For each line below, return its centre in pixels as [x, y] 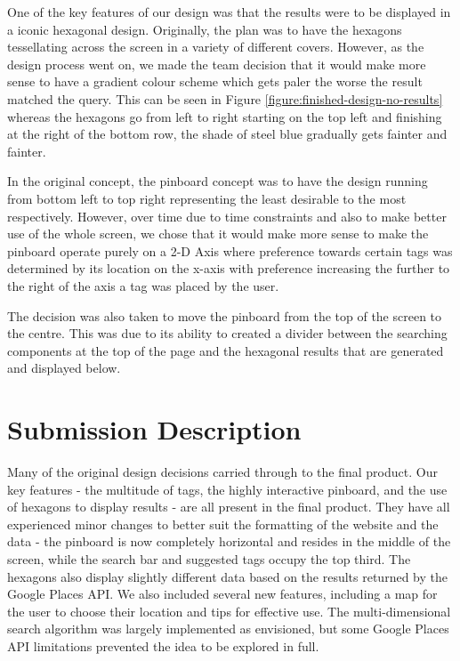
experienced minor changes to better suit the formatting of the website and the [223, 524]
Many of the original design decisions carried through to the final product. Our [222, 472]
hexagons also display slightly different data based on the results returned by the [227, 576]
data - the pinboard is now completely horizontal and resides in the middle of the [229, 541]
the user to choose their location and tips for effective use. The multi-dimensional [229, 611]
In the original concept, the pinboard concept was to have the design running [218, 181]
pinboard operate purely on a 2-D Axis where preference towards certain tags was [230, 250]
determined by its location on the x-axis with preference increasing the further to [229, 268]
